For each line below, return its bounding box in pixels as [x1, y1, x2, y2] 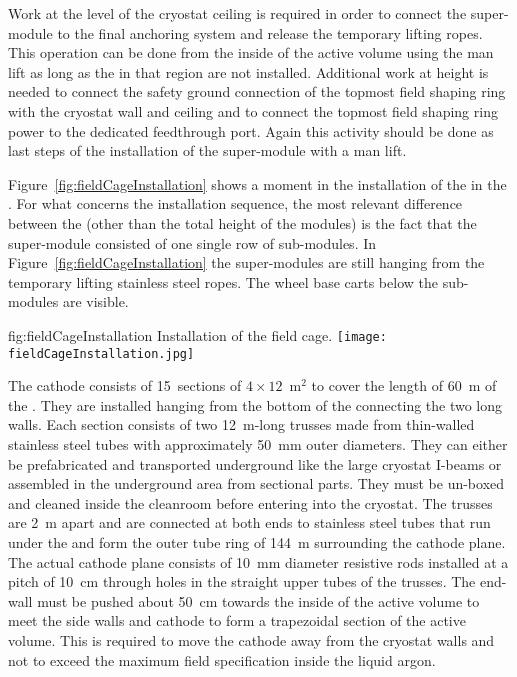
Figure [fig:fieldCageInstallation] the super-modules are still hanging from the [8, 252, 485, 273]
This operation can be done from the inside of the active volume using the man [8, 42, 494, 63]
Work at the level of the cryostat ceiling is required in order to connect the [8, 3, 467, 23]
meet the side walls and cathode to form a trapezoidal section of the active [8, 610, 466, 631]
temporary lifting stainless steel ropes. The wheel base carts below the [8, 271, 438, 292]
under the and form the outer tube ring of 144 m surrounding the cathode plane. [8, 531, 506, 552]
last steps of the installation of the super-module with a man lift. [8, 140, 407, 161]
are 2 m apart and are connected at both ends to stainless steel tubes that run [8, 512, 491, 533]
